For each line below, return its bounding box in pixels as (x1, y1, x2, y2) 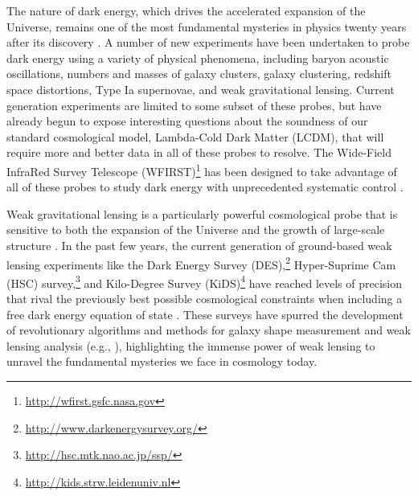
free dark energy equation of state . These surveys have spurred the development (6, 305, 404, 322)
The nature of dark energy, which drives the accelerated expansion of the (6, 2, 366, 18)
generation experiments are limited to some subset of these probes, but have (6, 96, 382, 113)
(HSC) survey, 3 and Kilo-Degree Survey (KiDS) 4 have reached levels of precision (6, 272, 403, 291)
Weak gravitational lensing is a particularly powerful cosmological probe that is (6, 205, 398, 222)
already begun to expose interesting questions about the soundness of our (6, 113, 368, 129)
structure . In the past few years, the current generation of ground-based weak (6, 236, 392, 253)
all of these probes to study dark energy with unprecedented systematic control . (6, 178, 404, 195)
